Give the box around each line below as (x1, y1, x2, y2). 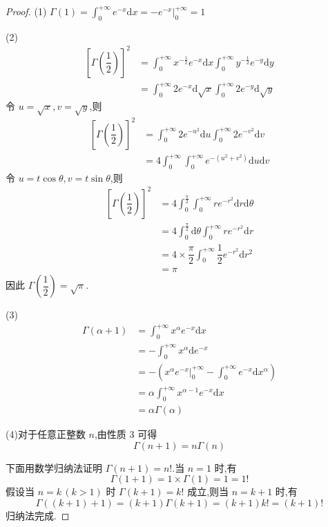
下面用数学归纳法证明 (6, 460, 102, 475)
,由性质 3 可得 (94, 426, 157, 441)
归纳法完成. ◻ (6, 508, 70, 522)
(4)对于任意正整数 (6, 426, 86, 441)
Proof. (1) (6, 4, 47, 18)
